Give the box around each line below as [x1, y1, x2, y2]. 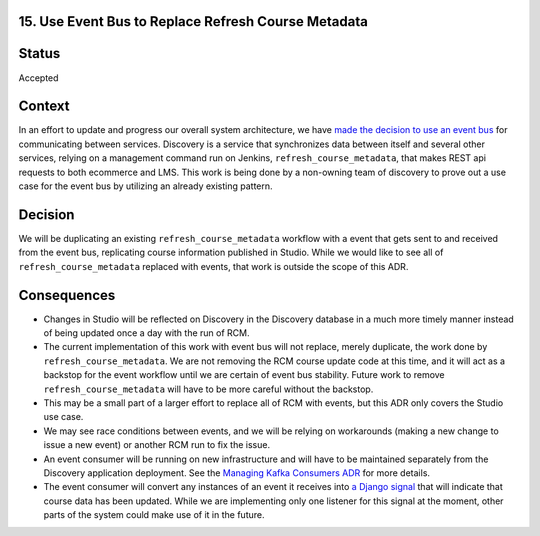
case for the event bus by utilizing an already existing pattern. [18, 180, 274, 192]
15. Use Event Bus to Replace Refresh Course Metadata [18, 13, 369, 30]
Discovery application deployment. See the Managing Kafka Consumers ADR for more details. [43, 466, 430, 479]
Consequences [18, 286, 116, 304]
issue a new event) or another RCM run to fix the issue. [43, 439, 270, 451]
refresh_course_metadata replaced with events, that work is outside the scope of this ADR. [18, 260, 409, 272]
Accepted [18, 71, 59, 84]
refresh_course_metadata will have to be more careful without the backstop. [43, 383, 374, 395]
